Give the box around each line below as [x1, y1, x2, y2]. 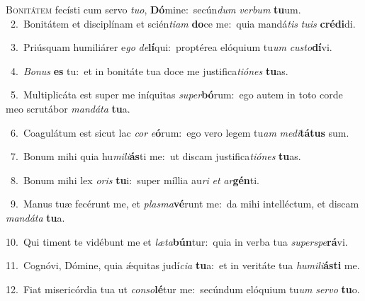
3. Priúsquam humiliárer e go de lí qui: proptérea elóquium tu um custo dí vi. [10, 40, 332, 55]
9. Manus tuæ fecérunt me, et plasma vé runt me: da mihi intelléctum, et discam [10, 196, 359, 211]
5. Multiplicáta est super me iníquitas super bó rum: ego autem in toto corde [10, 87, 343, 102]
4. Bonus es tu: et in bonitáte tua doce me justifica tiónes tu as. [10, 63, 288, 78]
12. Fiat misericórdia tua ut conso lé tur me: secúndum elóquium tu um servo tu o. [6, 281, 360, 296]
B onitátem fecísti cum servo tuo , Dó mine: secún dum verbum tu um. [6, 2, 301, 16]
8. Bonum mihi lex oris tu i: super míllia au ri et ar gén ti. [10, 172, 259, 187]
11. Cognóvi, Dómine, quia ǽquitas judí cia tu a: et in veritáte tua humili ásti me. [6, 258, 360, 273]
